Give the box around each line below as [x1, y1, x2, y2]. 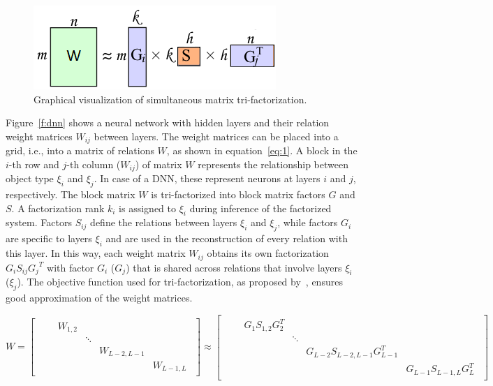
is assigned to [119, 200, 176, 215]
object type [6, 171, 54, 186]
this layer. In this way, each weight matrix [6, 246, 186, 260]
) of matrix [135, 156, 182, 171]
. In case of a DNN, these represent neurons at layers [94, 171, 321, 186]
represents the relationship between [198, 156, 348, 171]
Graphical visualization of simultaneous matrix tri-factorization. [34, 91, 307, 106]
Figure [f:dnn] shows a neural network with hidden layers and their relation [6, 115, 330, 130]
